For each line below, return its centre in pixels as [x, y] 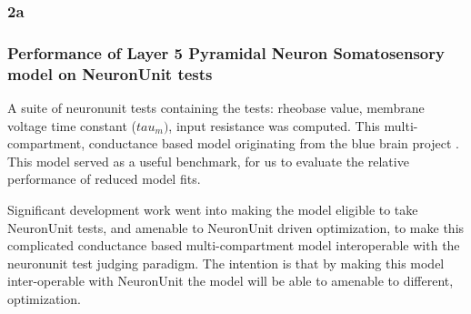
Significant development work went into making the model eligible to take [213, 209]
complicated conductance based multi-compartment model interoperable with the [234, 245]
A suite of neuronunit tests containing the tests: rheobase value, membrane [216, 107]
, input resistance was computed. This [274, 125]
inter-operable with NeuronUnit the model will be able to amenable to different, [230, 281]
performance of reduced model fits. [104, 179]
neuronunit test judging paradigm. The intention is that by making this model [226, 263]
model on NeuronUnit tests [110, 73]
